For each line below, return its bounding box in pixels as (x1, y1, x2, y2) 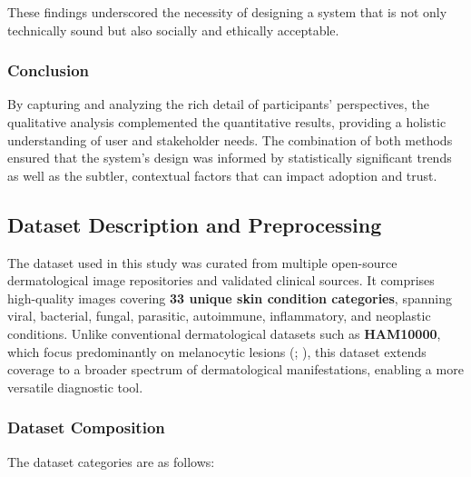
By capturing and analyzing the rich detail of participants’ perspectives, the (7, 94, 429, 114)
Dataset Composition (7, 416, 165, 439)
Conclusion (7, 59, 89, 82)
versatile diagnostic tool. (7, 377, 143, 396)
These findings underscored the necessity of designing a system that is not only (7, 3, 447, 21)
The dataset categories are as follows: (7, 452, 215, 471)
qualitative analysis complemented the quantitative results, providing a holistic (7, 113, 446, 131)
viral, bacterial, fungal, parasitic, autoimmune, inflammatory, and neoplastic (7, 306, 431, 325)
